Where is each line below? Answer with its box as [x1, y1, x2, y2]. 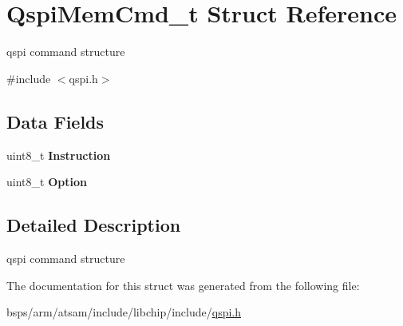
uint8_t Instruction [6, 146, 111, 163]
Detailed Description [6, 213, 181, 237]
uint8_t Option [6, 173, 87, 190]
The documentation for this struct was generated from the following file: [6, 276, 360, 293]
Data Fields [6, 109, 105, 133]
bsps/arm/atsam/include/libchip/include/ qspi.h [6, 304, 242, 320]
